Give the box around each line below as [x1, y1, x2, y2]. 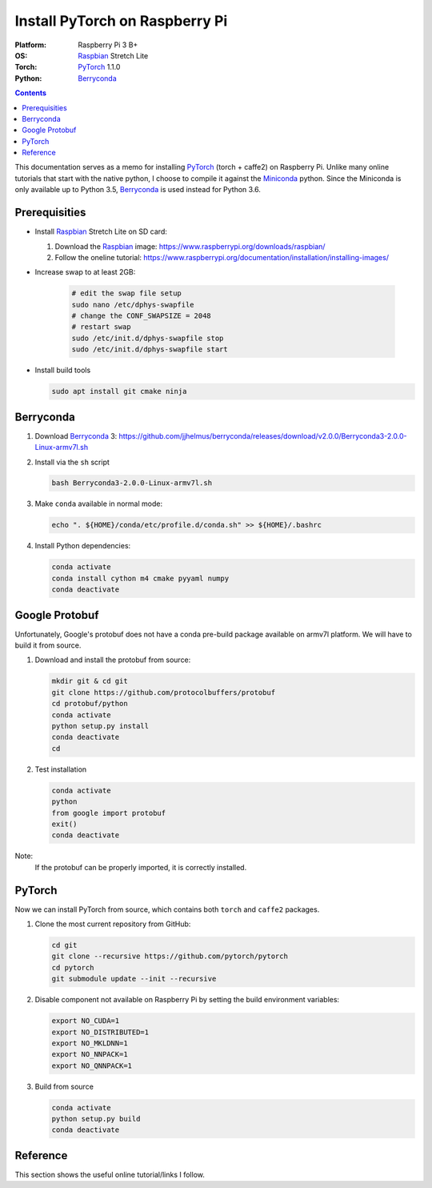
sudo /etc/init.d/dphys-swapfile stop [71, 333, 224, 343]
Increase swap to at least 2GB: [34, 267, 136, 277]
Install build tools [34, 365, 91, 375]
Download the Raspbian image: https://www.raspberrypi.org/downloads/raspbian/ [54, 241, 326, 251]
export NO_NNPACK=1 [51, 1050, 128, 1059]
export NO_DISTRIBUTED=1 [51, 1027, 150, 1037]
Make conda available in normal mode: [34, 499, 163, 508]
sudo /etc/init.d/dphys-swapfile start [71, 345, 228, 354]
